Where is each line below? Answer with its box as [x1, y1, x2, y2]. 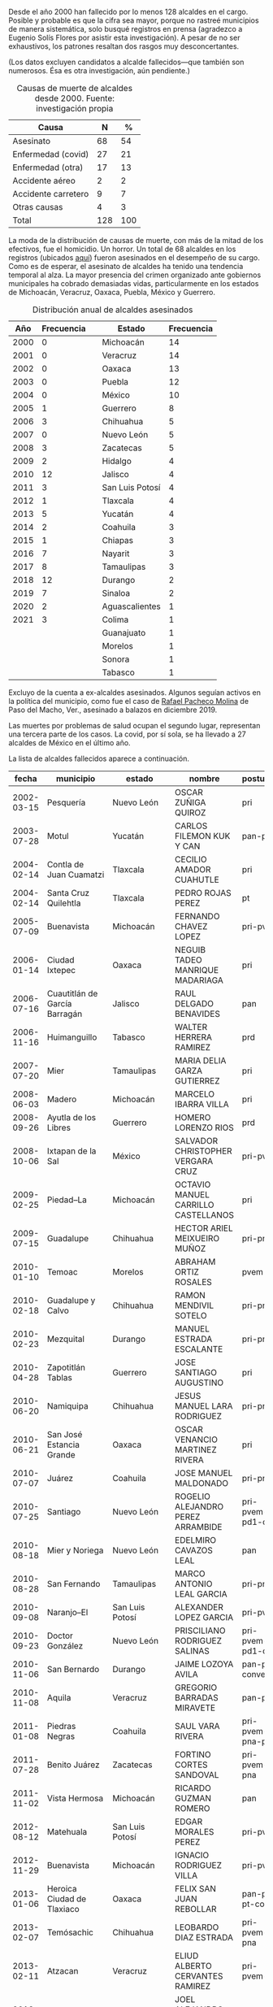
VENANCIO [174, 1434, 218, 1445]
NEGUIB [174, 945, 206, 955]
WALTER [174, 1022, 208, 1032]
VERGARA [174, 1156, 214, 1166]
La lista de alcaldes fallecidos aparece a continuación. [8, 754, 189, 763]
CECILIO [174, 854, 207, 865]
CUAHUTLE [174, 874, 219, 885]
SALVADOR [174, 1136, 218, 1146]
